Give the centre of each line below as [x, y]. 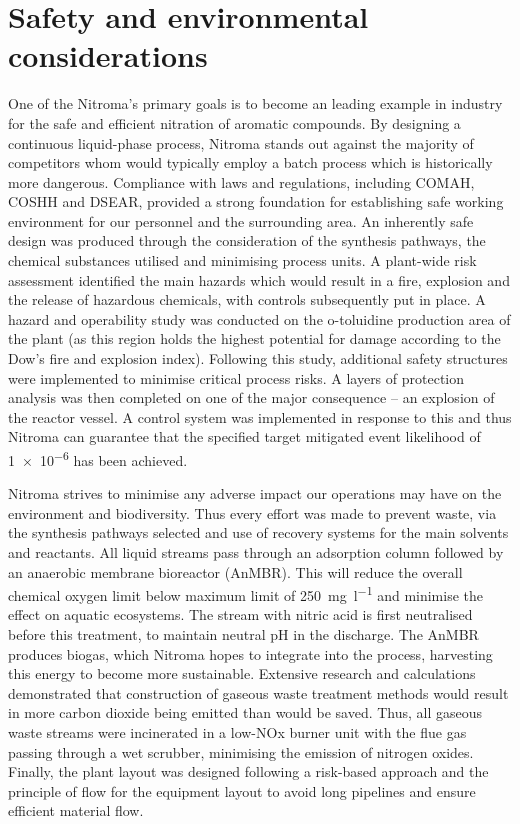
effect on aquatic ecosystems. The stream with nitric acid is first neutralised [240, 614]
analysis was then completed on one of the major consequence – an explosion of [251, 397]
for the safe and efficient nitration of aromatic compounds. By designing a [234, 122]
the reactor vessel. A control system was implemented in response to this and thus [260, 416]
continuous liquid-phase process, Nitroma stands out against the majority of [241, 142]
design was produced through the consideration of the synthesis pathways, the [247, 240]
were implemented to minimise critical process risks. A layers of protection [236, 377]
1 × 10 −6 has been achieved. [98, 458]
